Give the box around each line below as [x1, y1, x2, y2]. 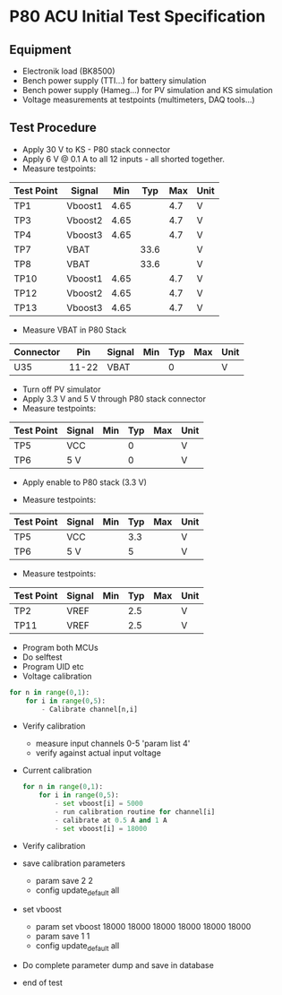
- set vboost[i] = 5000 [55, 800, 143, 809]
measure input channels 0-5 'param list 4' [35, 738, 191, 749]
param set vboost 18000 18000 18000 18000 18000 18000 [35, 921, 252, 932]
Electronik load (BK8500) [21, 65, 115, 76]
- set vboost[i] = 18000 [55, 824, 148, 833]
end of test [21, 977, 63, 988]
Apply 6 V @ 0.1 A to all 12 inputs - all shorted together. [21, 153, 226, 164]
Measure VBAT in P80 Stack [21, 324, 127, 335]
